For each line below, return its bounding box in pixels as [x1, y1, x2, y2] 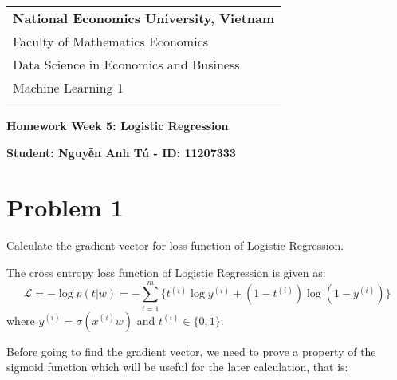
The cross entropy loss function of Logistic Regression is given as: [6, 263, 326, 280]
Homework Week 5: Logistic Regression [6, 117, 229, 133]
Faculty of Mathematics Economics [13, 32, 209, 50]
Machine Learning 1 [13, 78, 124, 97]
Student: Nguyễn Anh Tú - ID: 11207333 [6, 144, 236, 160]
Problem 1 [6, 191, 124, 224]
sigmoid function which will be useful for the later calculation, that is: [6, 358, 348, 375]
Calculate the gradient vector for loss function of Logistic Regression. [6, 237, 344, 254]
